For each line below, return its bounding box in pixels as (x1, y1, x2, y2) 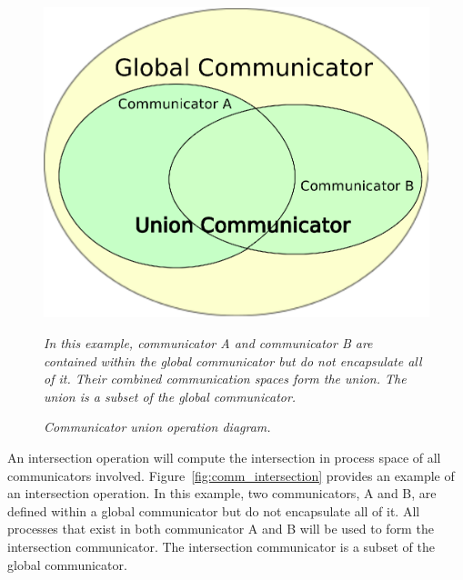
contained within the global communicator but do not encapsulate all (44, 351, 422, 370)
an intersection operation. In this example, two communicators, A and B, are (7, 484, 437, 503)
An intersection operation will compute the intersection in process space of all (7, 447, 441, 466)
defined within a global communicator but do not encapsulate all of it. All (7, 501, 420, 520)
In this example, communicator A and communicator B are (44, 333, 373, 352)
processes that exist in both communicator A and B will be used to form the (7, 519, 434, 538)
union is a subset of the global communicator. (44, 386, 297, 405)
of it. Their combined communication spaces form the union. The (44, 369, 407, 388)
